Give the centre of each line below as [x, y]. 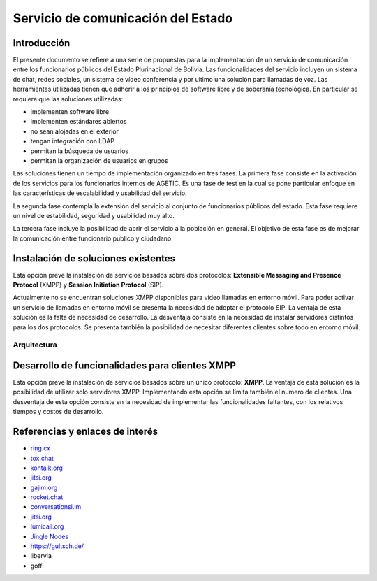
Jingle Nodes [50, 536]
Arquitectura [35, 345]
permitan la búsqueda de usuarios [80, 151]
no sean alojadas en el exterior [74, 131]
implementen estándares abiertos [79, 122]
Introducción [42, 43]
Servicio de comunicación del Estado [123, 18]
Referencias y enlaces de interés [86, 432]
